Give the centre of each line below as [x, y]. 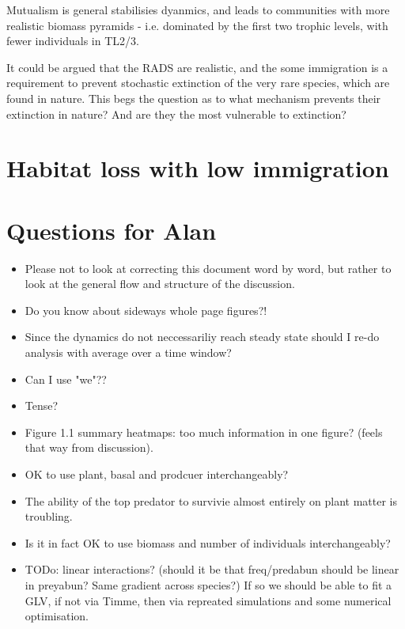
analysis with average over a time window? [128, 352]
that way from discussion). [89, 447]
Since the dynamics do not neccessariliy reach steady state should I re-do [202, 337]
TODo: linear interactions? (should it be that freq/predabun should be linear [212, 569]
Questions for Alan [112, 230]
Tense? [42, 405]
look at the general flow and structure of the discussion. [160, 284]
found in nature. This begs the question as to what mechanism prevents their [194, 98]
